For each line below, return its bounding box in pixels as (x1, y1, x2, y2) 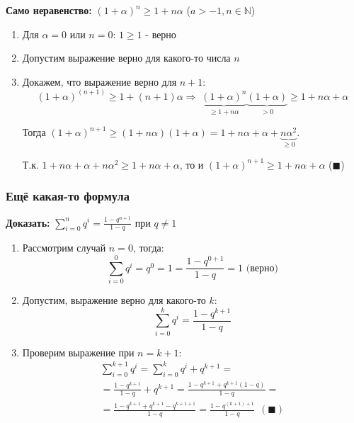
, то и (179, 157, 204, 171)
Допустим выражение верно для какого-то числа (22, 50, 231, 65)
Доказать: (6, 215, 50, 230)
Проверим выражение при (22, 344, 135, 359)
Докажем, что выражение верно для (22, 74, 177, 89)
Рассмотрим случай (22, 240, 106, 255)
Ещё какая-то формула (6, 187, 130, 205)
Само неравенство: (6, 3, 92, 17)
